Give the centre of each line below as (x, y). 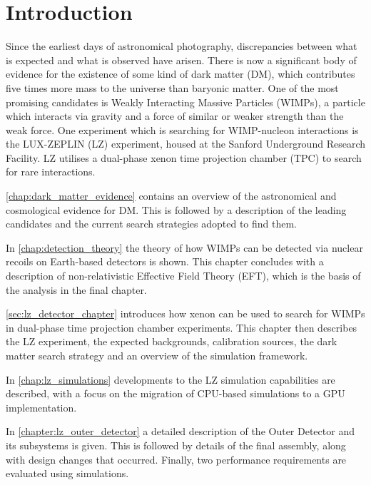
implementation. (41, 407)
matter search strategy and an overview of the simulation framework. (157, 355)
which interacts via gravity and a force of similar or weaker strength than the (175, 116)
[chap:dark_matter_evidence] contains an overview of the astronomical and (171, 196)
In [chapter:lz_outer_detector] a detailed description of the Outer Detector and (180, 431)
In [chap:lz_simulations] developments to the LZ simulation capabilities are (171, 379)
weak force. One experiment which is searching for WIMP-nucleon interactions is (182, 129)
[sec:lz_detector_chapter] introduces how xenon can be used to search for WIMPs (185, 313)
